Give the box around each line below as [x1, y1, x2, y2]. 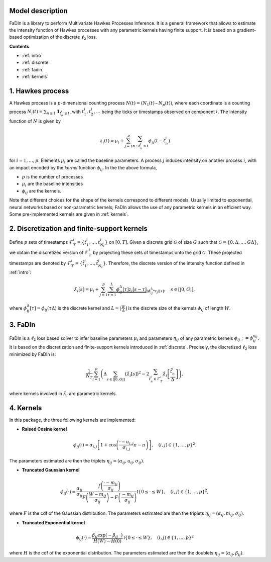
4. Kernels [9, 404, 42, 412]
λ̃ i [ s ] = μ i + [74, 287, 99, 294]
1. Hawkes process [9, 87, 69, 96]
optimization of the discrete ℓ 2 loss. [23, 34, 97, 41]
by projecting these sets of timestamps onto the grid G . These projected [93, 249, 242, 256]
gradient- [236, 27, 256, 33]
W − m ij [88, 492, 106, 498]
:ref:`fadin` [22, 66, 44, 72]
